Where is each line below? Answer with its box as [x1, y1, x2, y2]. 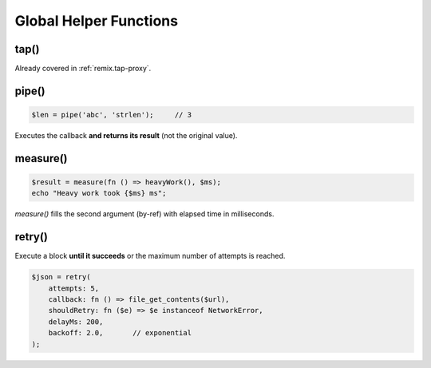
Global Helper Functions [14, 12, 179, 30]
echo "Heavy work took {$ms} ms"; [31, 188, 167, 198]
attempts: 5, [48, 283, 100, 293]
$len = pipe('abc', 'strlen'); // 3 [31, 110, 192, 120]
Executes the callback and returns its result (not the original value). [14, 131, 238, 140]
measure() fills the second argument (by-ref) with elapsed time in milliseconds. [14, 209, 275, 219]
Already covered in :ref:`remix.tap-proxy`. [14, 64, 152, 73]
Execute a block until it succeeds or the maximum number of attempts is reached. [14, 251, 286, 261]
